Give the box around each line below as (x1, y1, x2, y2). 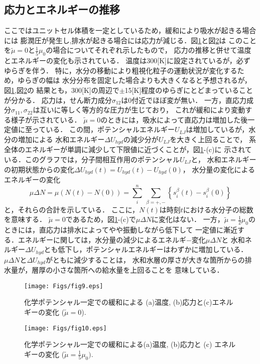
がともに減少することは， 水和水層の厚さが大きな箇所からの (45, 254, 245, 265)
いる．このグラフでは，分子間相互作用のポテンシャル (4, 154, 180, 164)
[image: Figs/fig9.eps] (24, 282, 103, 290)
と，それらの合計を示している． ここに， (4, 204, 139, 214)
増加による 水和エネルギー (18, 134, 105, 144)
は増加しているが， (186, 124, 249, 135)
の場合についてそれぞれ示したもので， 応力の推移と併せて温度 (46, 45, 251, 55)
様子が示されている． (11, 114, 81, 125)
